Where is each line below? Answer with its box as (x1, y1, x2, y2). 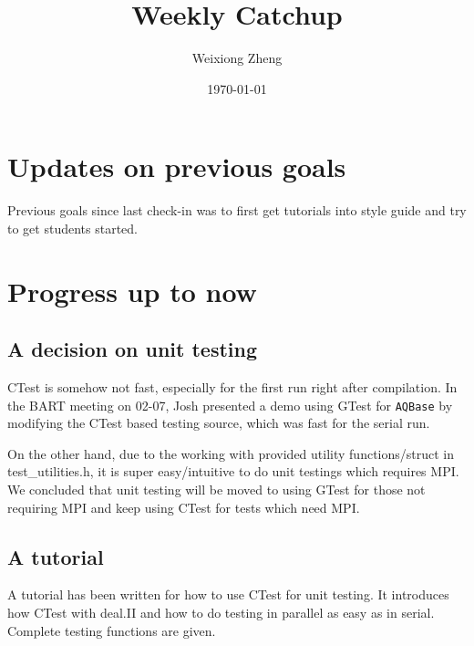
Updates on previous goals (7, 148, 346, 185)
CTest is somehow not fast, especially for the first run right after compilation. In (7, 378, 458, 397)
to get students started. (7, 218, 138, 237)
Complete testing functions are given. (7, 620, 216, 640)
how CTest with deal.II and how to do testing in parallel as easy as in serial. (7, 603, 435, 622)
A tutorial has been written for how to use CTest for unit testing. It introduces (7, 585, 449, 604)
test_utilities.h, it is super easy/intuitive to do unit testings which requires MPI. (7, 462, 459, 481)
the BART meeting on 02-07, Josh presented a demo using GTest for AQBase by (7, 395, 453, 414)
